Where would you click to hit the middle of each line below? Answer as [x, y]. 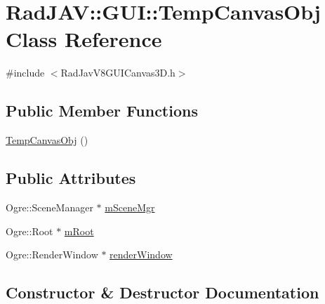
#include [25, 73]
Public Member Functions [102, 111]
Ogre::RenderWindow [52, 255]
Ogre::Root [29, 231]
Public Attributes [71, 178]
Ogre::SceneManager [49, 207]
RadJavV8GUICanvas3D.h [118, 73]
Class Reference [84, 39]
